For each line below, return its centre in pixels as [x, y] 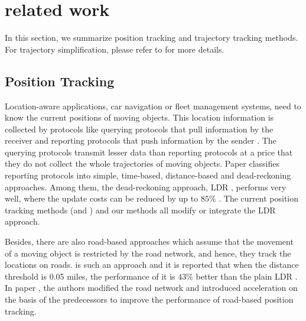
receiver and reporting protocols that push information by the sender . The [141, 140]
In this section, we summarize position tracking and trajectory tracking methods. [152, 38]
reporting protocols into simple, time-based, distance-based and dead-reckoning [148, 175]
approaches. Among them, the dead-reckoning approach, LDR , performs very [146, 187]
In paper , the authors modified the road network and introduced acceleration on [151, 288]
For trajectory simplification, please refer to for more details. [115, 49]
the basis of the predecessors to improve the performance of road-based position [149, 299]
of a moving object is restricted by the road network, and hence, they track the [148, 253]
